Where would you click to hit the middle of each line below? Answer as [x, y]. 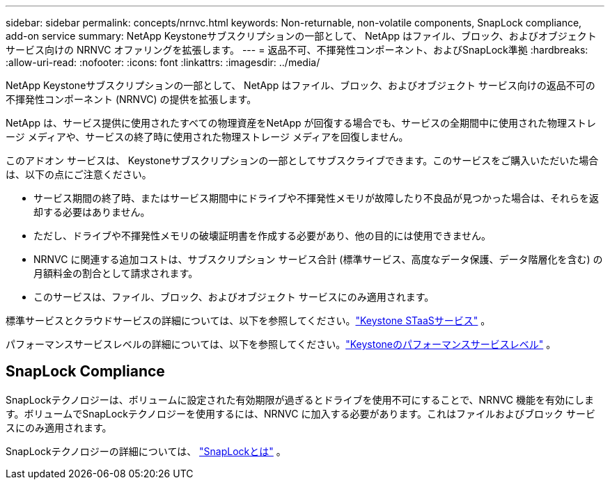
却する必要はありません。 [92, 212]
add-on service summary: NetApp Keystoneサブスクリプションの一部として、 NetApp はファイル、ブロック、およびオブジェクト [301, 36]
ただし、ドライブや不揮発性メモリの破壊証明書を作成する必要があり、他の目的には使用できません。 [263, 236]
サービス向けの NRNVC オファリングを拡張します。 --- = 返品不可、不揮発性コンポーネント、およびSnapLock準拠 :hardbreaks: [297, 50]
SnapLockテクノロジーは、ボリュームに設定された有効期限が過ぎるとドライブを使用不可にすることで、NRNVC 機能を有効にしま [300, 399]
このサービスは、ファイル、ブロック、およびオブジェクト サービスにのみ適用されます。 [234, 297]
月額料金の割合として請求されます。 [116, 273]
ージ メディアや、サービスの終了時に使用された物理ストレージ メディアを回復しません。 [207, 137]
